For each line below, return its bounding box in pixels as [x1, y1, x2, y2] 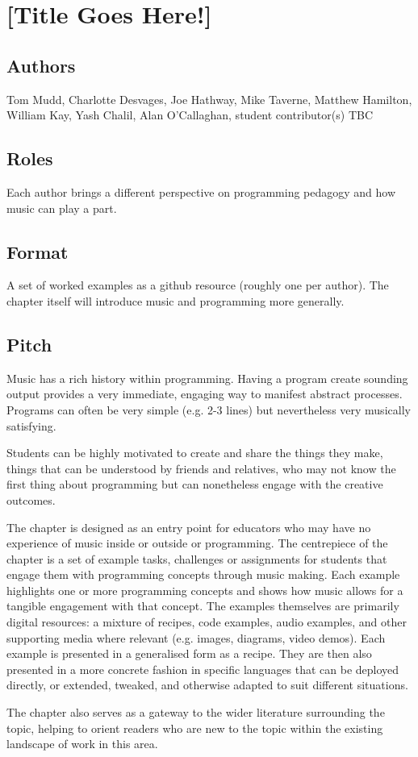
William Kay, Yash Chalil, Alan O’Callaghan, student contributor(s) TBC [6, 106, 374, 123]
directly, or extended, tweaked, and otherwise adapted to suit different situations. [6, 676, 408, 693]
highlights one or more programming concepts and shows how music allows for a [6, 581, 403, 598]
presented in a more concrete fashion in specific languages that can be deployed [6, 660, 399, 677]
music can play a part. [6, 199, 117, 216]
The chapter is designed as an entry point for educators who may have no [6, 518, 371, 535]
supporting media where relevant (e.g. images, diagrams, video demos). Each [6, 629, 386, 646]
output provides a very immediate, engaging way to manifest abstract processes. [6, 385, 403, 402]
